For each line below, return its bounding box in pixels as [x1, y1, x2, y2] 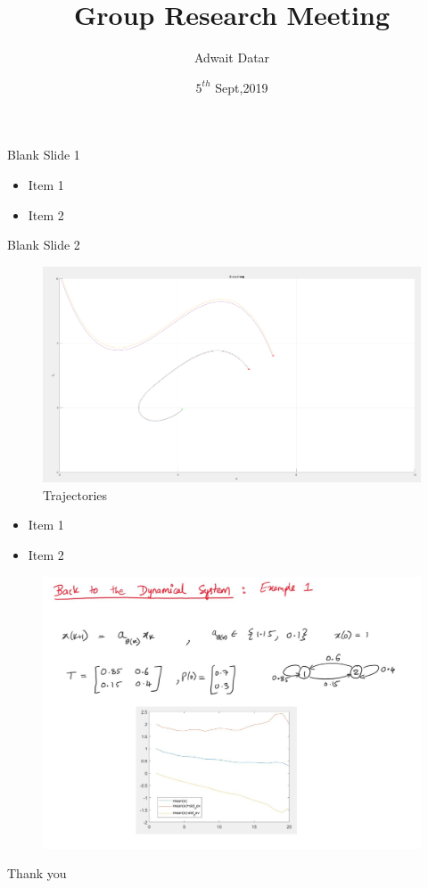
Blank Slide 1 [7, 145, 80, 164]
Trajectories [43, 485, 108, 504]
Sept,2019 [215, 78, 268, 96]
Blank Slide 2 [7, 235, 80, 254]
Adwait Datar [193, 48, 270, 67]
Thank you [7, 864, 67, 883]
